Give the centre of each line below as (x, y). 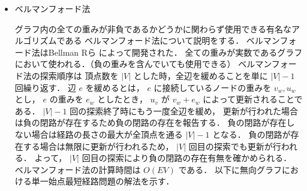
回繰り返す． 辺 (45, 87)
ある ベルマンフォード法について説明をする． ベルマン (172, 40)
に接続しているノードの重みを (213, 87)
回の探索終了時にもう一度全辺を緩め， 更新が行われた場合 (184, 110)
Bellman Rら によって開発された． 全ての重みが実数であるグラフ (175, 52)
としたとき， (122, 99)
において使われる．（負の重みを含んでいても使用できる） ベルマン (143, 64)
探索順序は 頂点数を (79, 75)
